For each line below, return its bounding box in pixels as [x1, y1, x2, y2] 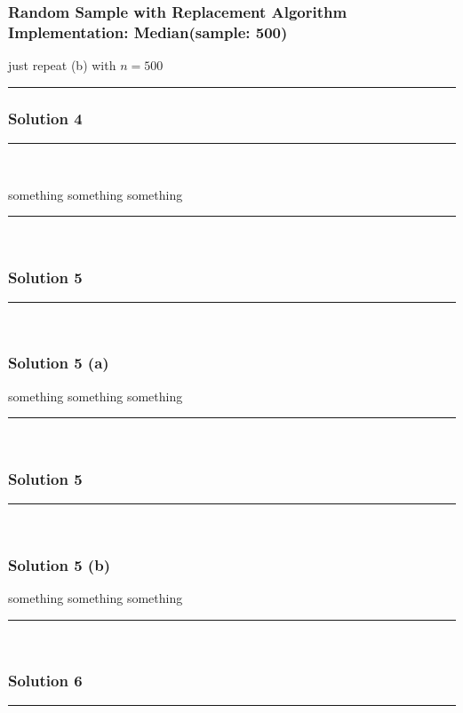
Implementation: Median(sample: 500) [8, 20, 288, 43]
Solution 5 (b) [8, 553, 110, 575]
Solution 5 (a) [8, 352, 109, 374]
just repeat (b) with [8, 56, 116, 75]
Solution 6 [8, 669, 83, 692]
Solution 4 [8, 107, 83, 129]
